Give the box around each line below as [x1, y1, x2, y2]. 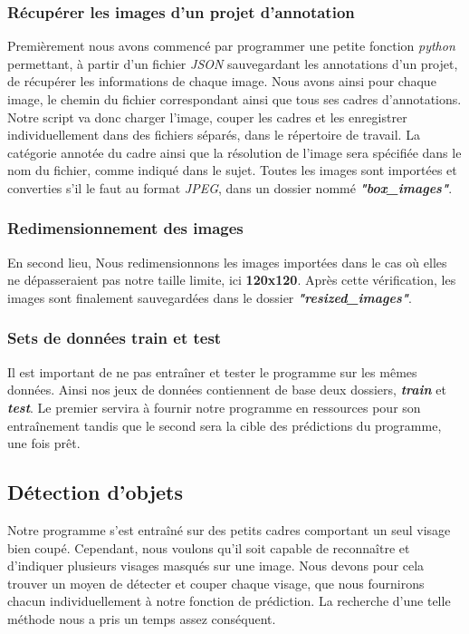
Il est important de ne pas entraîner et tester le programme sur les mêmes [7, 362, 417, 381]
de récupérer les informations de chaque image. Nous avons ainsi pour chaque [7, 72, 436, 91]
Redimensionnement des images [7, 217, 244, 239]
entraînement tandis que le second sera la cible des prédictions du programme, [7, 415, 442, 434]
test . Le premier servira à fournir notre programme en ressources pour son [7, 397, 421, 416]
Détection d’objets [7, 478, 184, 506]
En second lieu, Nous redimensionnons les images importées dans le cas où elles [7, 252, 447, 271]
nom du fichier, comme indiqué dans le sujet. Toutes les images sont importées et [7, 161, 457, 180]
